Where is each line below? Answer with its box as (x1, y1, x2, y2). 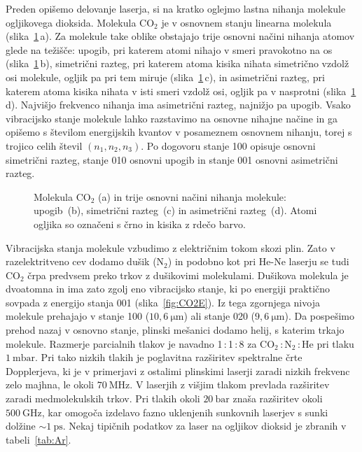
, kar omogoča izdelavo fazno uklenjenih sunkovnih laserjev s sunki (41, 404, 328, 419)
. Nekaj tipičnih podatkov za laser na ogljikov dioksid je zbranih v (62, 418, 347, 433)
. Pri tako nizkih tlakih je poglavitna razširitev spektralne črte (35, 350, 302, 365)
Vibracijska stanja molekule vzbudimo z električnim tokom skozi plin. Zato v (6, 240, 335, 255)
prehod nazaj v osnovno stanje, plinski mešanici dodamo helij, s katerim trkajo (6, 323, 344, 337)
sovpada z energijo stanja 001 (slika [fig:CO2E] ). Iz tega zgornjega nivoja (6, 295, 320, 309)
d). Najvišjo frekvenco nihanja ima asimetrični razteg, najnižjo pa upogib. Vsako (6, 97, 351, 112)
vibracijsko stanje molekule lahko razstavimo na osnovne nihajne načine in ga (6, 111, 338, 125)
